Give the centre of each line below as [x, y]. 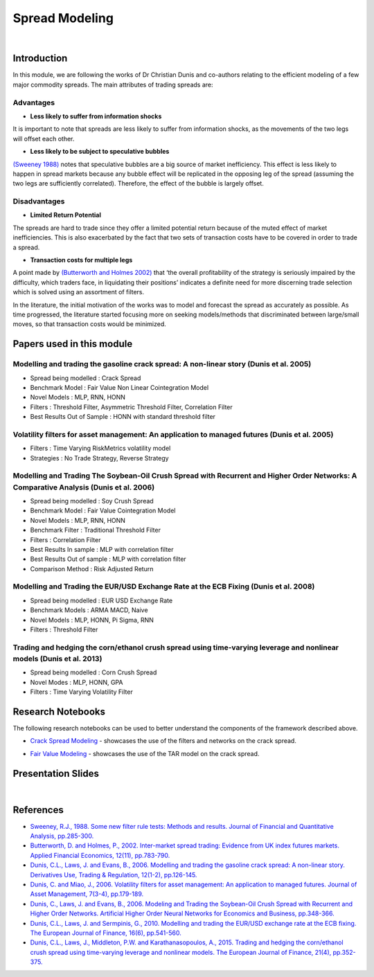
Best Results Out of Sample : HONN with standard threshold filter [123, 417]
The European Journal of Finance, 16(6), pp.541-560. [106, 933]
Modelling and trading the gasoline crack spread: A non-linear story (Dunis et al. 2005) [162, 364]
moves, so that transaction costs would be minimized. [89, 324]
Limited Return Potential [66, 215]
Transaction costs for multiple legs [81, 260]
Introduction [40, 59]
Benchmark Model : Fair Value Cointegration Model [103, 511]
